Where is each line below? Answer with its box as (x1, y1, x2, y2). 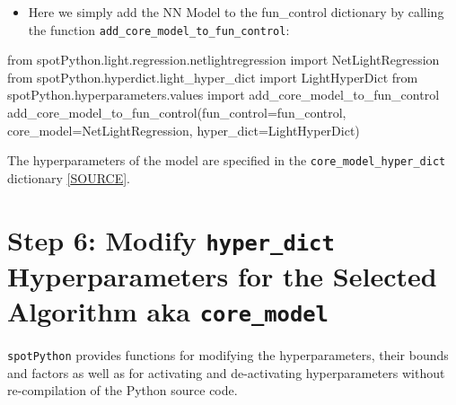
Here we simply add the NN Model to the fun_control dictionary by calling (28, 3, 444, 21)
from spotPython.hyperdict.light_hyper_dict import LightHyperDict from (7, 67, 418, 86)
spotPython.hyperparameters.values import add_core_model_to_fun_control (7, 85, 440, 104)
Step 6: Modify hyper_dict (7, 221, 335, 258)
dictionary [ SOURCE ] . (7, 168, 131, 187)
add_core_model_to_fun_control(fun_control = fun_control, (7, 103, 346, 122)
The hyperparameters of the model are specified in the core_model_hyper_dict (7, 151, 446, 170)
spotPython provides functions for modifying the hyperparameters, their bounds (7, 346, 449, 365)
